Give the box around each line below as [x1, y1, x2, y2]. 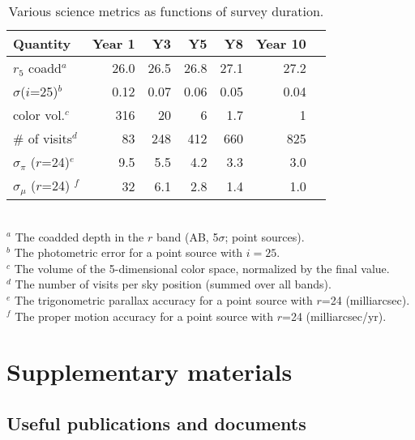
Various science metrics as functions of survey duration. [8, 2, 324, 20]
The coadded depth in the [15, 228, 144, 245]
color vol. [13, 105, 66, 124]
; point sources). [225, 228, 305, 245]
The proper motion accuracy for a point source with [15, 307, 274, 324]
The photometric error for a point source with [14, 244, 243, 261]
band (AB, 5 [156, 228, 219, 245]
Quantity [13, 34, 71, 53]
